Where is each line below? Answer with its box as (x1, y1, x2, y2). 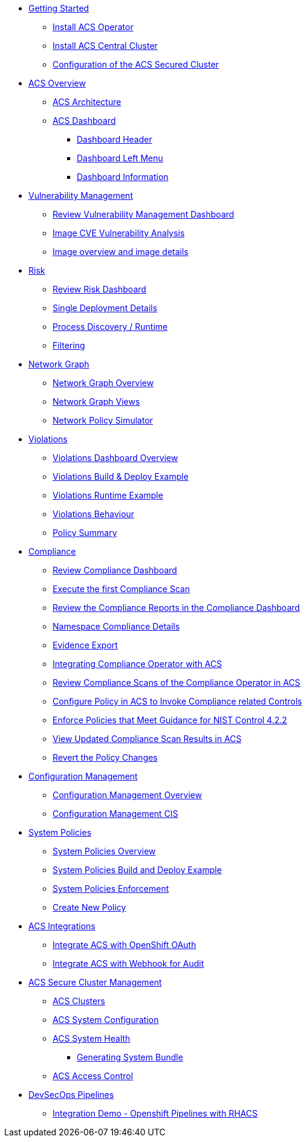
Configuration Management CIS (53, 808, 178, 819)
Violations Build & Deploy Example (53, 471, 189, 482)
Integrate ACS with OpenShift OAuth (53, 940, 196, 950)
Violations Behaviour (53, 509, 135, 519)
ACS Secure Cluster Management (28, 977, 162, 987)
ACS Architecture (53, 97, 121, 107)
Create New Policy (53, 902, 126, 912)
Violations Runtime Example (53, 490, 163, 500)
